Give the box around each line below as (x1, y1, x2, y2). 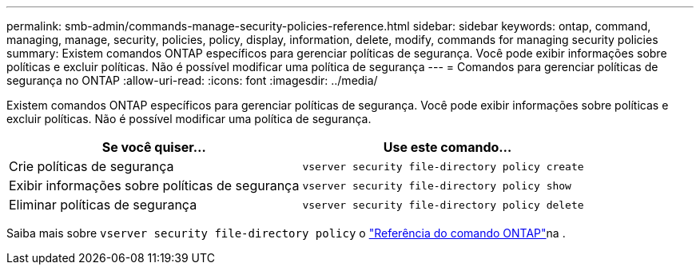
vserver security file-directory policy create (302, 160, 584, 173)
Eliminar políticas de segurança (9, 197, 197, 213)
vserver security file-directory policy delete (302, 198, 584, 211)
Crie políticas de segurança (9, 158, 174, 174)
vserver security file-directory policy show (302, 179, 571, 192)
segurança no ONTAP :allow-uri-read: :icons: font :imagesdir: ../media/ (6, 74, 378, 87)
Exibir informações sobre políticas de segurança (9, 177, 300, 193)
